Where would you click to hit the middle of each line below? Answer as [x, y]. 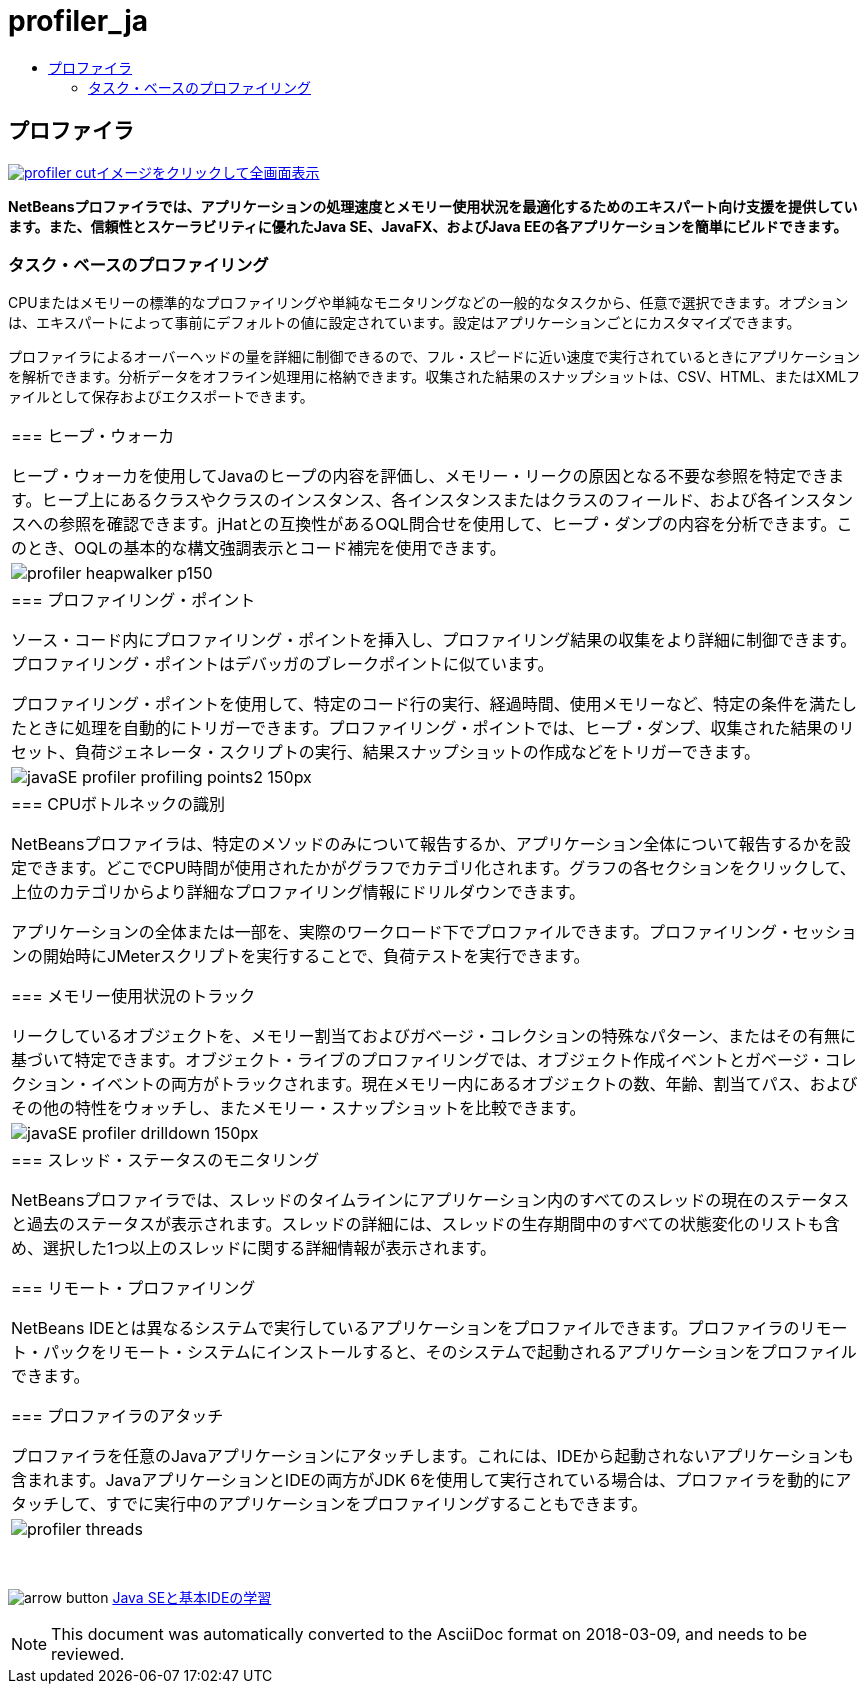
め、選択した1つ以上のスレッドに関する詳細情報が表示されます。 [253, 1248]
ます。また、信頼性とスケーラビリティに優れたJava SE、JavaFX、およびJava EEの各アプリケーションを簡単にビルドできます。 [428, 226]
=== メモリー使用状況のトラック [133, 996]
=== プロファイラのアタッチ [117, 1416]
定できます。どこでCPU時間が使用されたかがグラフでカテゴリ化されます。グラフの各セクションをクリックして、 [433, 868]
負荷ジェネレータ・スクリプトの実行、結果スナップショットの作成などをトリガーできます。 [417, 752]
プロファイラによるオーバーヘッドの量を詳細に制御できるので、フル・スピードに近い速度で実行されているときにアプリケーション [434, 357]
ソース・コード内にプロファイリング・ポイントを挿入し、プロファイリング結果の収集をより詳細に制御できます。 [434, 640]
